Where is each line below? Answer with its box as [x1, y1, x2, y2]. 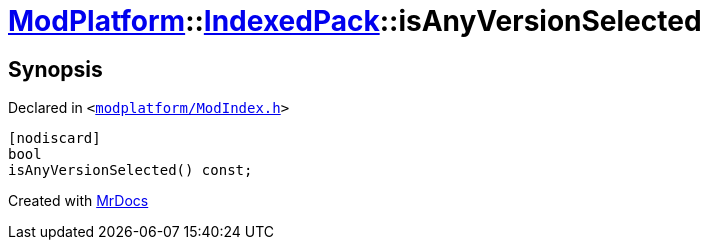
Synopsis [8, 56, 103, 82]
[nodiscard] [8, 130, 101, 147]
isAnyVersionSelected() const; [8, 162, 253, 179]
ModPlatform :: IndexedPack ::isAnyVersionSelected [8, 4, 702, 38]
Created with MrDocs [8, 192, 149, 210]
